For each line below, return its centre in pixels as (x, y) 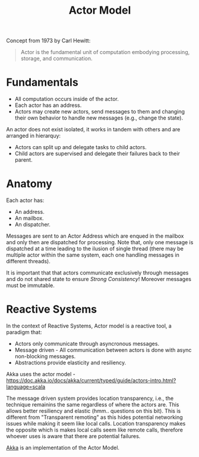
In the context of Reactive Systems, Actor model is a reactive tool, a (89, 326)
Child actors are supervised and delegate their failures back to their (97, 154)
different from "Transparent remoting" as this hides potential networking (94, 417)
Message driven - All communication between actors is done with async (103, 350)
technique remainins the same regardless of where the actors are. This (93, 404)
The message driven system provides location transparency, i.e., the (90, 398)
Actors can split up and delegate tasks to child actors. (80, 147)
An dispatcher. (32, 225)
